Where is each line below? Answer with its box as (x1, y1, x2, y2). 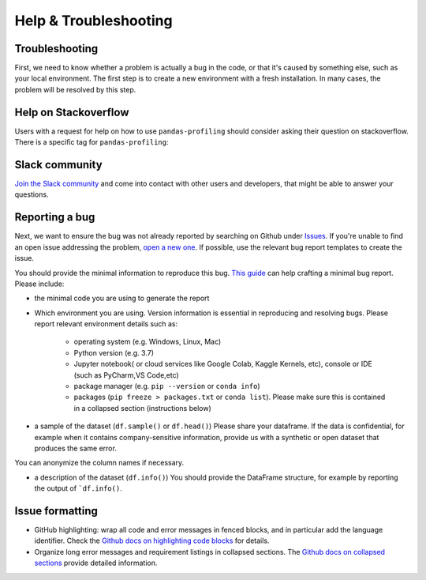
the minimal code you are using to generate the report (34, 293, 210, 303)
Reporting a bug (14, 210, 95, 224)
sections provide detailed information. (34, 558, 158, 568)
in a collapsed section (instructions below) (73, 403, 212, 412)
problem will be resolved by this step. (14, 85, 136, 94)
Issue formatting (14, 504, 99, 518)
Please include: (14, 279, 65, 288)
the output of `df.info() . (34, 484, 122, 493)
